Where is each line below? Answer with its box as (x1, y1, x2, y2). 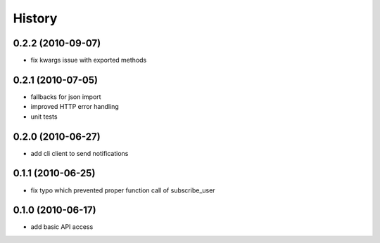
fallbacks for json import (30, 92, 101, 101)
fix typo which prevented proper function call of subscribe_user (30, 186, 215, 195)
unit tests (30, 112, 58, 121)
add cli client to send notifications (30, 149, 129, 157)
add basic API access (30, 223, 94, 231)
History (13, 11, 58, 26)
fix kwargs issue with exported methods (30, 56, 147, 65)
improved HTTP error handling (30, 103, 119, 111)
